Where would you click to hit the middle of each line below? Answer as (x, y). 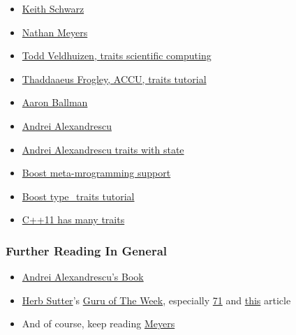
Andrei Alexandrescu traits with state (103, 149)
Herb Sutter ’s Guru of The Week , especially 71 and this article (156, 300)
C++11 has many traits (73, 219)
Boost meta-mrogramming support (96, 173)
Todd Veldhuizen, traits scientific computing (117, 55)
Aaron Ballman (55, 102)
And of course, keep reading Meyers (98, 323)
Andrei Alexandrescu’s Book (83, 277)
